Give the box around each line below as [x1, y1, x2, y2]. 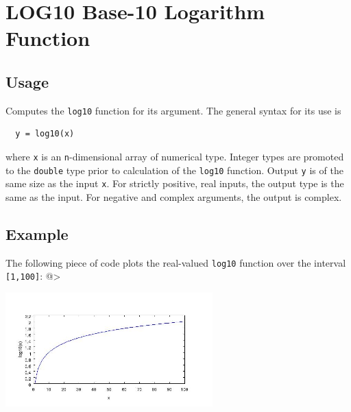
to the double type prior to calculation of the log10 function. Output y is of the [5, 162, 343, 177]
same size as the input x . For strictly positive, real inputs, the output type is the [5, 176, 344, 191]
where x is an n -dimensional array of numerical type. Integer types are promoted [5, 149, 344, 164]
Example [5, 223, 69, 244]
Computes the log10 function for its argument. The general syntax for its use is [5, 103, 341, 117]
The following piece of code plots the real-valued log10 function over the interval [5, 255, 346, 269]
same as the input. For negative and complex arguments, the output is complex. [5, 189, 342, 204]
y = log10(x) [15, 129, 75, 139]
